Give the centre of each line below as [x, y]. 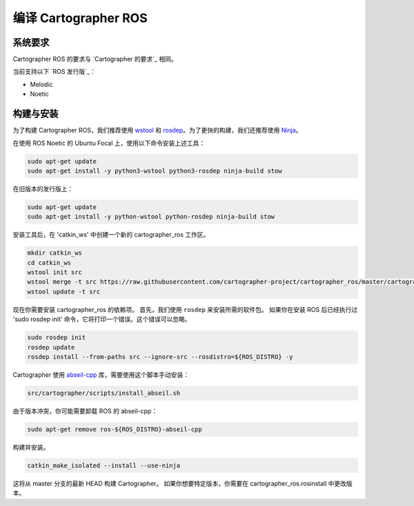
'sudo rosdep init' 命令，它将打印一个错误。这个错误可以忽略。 [102, 319]
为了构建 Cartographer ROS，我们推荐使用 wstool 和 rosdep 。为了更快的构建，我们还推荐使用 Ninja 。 [157, 130]
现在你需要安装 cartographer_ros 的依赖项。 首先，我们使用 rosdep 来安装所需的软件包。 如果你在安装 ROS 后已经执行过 [185, 309]
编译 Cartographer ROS [80, 18]
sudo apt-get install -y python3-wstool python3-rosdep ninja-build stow [155, 171]
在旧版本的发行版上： [43, 188]
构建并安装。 [31, 447]
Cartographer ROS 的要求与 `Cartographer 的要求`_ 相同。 [95, 59]
